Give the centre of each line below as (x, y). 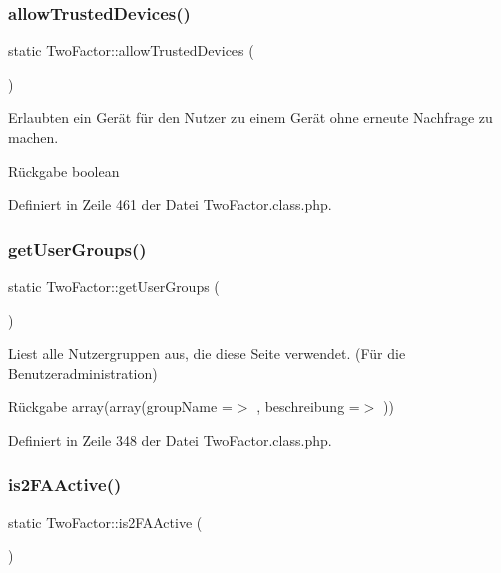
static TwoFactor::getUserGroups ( (114, 286)
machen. (33, 137)
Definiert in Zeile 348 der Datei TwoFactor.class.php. (170, 439)
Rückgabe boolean (64, 170)
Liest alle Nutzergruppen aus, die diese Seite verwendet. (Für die (207, 353)
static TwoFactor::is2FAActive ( (105, 521)
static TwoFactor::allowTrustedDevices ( (131, 50)
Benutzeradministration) (83, 372)
